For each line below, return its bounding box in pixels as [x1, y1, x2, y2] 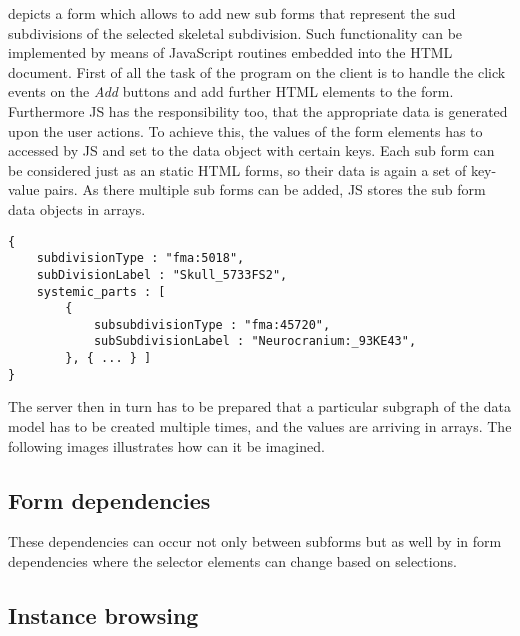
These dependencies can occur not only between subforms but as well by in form [8, 531, 502, 552]
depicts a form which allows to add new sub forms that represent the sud [8, 3, 456, 23]
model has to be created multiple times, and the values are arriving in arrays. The [8, 416, 512, 437]
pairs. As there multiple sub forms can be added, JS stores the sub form [44, 179, 486, 200]
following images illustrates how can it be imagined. [8, 435, 325, 456]
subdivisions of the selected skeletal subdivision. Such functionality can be [8, 22, 463, 43]
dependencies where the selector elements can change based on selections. [8, 551, 457, 572]
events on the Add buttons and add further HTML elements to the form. [8, 81, 454, 102]
